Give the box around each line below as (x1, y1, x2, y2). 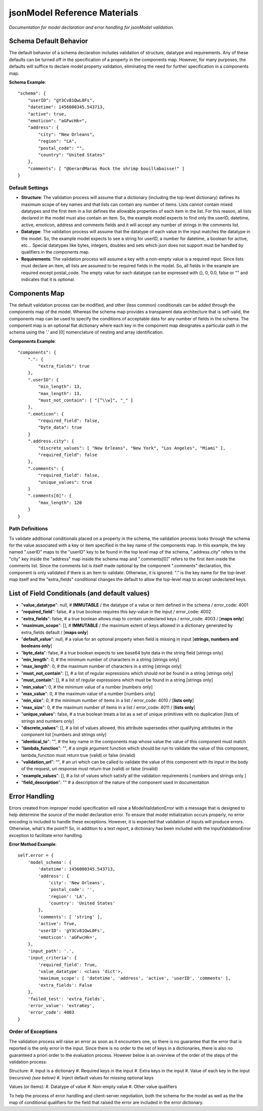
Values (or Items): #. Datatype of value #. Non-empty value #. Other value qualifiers (9, 1084, 177, 1090)
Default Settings (9, 184, 49, 191)
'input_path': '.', (27, 948, 75, 953)
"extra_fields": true (38, 363, 90, 369)
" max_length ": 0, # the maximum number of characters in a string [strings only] (21, 663, 182, 669)
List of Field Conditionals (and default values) (9, 589, 150, 597)
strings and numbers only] (21, 718, 74, 724)
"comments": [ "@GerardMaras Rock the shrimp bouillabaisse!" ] (27, 166, 185, 171)
